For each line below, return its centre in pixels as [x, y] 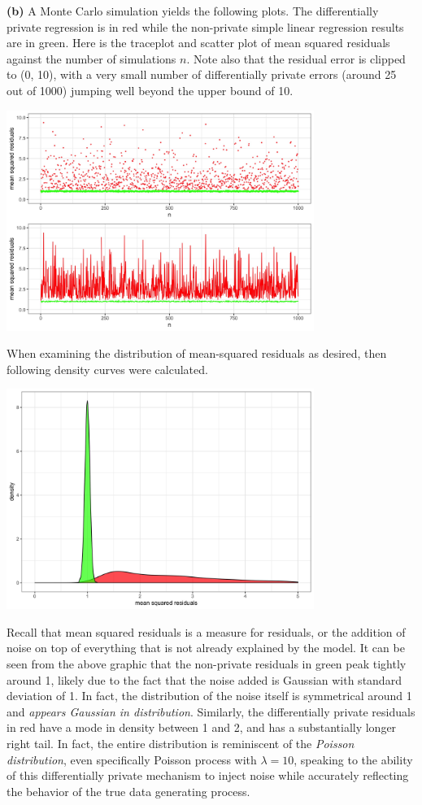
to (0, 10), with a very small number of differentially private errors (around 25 [202, 74]
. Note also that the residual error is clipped [296, 58]
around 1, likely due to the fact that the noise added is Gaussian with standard [204, 679]
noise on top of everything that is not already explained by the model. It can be [206, 648]
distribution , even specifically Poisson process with [132, 759]
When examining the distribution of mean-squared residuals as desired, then [197, 353]
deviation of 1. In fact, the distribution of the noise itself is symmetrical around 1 [209, 696]
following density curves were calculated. [107, 369]
